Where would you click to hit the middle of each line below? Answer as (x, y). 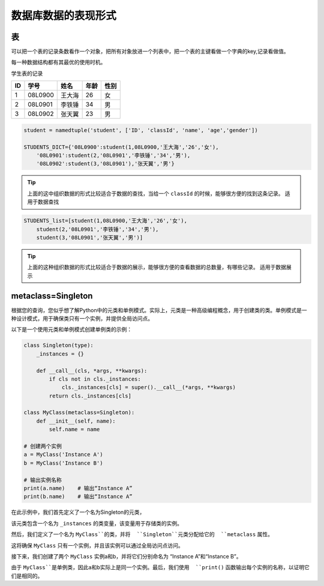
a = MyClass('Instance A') (63, 455)
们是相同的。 (27, 576)
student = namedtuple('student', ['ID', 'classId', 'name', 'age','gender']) (141, 130)
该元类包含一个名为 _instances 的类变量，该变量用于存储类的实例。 (97, 523)
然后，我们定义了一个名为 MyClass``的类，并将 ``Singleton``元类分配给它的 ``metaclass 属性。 (142, 534)
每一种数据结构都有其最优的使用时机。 (58, 62)
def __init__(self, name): (76, 421)
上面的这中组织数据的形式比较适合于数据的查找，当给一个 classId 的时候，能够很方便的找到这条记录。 (155, 193)
